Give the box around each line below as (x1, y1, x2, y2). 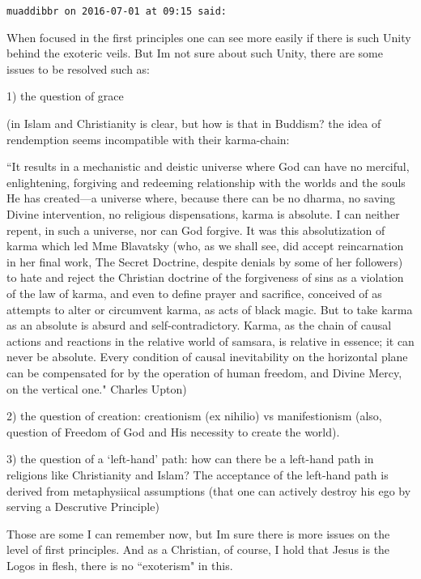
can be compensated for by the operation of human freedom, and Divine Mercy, (6, 364, 402, 381)
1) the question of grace (6, 87, 124, 104)
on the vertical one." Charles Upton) (6, 380, 187, 397)
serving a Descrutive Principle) (6, 498, 159, 515)
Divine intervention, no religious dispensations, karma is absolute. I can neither (6, 206, 400, 222)
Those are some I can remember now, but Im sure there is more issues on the (6, 525, 390, 542)
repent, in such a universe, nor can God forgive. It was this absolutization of (6, 221, 385, 238)
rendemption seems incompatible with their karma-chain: (6, 130, 290, 147)
